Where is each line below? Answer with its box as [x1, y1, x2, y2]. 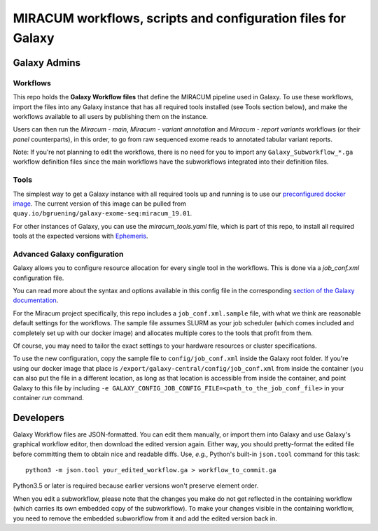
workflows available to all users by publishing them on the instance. [13, 112, 209, 120]
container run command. [13, 393, 84, 402]
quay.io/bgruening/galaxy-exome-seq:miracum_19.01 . [13, 209, 192, 218]
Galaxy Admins [13, 57, 80, 69]
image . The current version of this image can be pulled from [13, 199, 187, 208]
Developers [13, 411, 64, 423]
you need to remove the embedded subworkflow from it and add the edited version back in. [13, 514, 277, 523]
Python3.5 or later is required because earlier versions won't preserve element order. [13, 481, 259, 490]
